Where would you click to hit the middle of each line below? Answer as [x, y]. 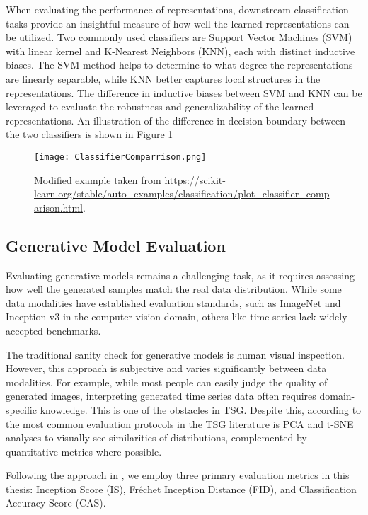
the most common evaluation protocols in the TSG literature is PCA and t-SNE [180, 423]
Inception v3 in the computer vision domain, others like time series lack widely [177, 317]
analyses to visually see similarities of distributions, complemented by [156, 438]
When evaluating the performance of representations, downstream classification [177, 9]
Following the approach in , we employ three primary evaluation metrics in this [178, 475]
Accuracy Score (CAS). [56, 503]
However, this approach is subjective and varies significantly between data [166, 368]
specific [22, 409]
